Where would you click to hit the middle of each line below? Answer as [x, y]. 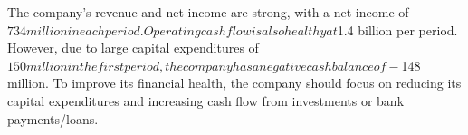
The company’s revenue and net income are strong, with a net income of [208, 12]
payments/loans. [53, 118]
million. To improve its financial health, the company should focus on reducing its [234, 83]
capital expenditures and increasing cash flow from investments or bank [206, 100]
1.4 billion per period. [397, 29]
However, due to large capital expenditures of [133, 48]
